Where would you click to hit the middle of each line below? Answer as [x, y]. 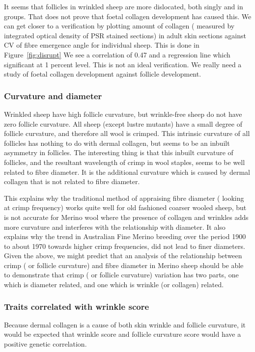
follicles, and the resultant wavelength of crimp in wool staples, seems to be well [125, 162]
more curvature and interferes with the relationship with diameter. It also [115, 227]
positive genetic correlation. [45, 344]
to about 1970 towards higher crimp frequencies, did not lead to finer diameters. [125, 246]
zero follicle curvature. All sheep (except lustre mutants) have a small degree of [123, 123]
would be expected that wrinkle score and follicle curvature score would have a [123, 334]
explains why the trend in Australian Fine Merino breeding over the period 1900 [125, 236]
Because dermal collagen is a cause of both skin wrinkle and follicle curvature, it [125, 324]
